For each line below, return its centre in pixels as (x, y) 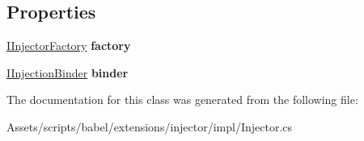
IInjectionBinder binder (68, 72)
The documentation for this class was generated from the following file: (182, 100)
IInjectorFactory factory (69, 46)
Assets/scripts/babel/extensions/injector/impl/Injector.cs (150, 126)
